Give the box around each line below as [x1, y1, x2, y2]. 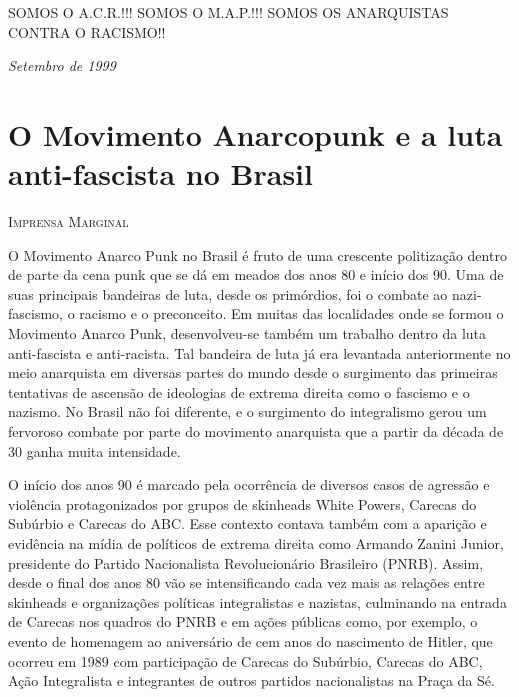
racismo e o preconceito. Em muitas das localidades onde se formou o [79, 303, 504, 324]
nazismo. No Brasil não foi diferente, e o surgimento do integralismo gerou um [8, 401, 487, 422]
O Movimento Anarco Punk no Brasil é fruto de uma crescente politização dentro [8, 244, 507, 265]
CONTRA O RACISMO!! [8, 21, 166, 42]
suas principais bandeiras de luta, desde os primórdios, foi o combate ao [8, 283, 448, 304]
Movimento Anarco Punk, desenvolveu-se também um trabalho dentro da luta [8, 323, 487, 344]
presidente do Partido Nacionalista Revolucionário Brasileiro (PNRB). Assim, [8, 552, 484, 573]
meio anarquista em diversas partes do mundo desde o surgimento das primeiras [8, 362, 498, 383]
